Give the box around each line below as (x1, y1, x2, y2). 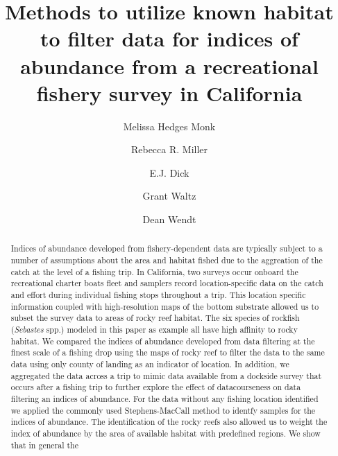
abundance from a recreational (20, 51, 319, 80)
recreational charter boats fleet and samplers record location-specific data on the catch (10, 277, 323, 289)
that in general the (10, 439, 78, 450)
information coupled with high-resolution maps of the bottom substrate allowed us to (10, 300, 319, 312)
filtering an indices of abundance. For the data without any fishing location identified (10, 392, 319, 404)
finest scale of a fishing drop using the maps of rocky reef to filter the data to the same (10, 347, 325, 358)
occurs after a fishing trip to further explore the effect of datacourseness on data (10, 381, 301, 393)
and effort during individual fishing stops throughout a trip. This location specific (10, 289, 306, 301)
